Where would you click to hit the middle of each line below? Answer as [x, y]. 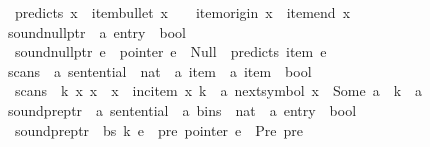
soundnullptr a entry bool [96, 31]
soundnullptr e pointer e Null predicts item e [170, 51]
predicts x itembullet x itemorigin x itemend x [182, 12]
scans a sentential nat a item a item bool [159, 70]
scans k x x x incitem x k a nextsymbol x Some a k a [218, 90]
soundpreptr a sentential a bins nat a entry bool [182, 109]
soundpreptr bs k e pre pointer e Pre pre [159, 129]
